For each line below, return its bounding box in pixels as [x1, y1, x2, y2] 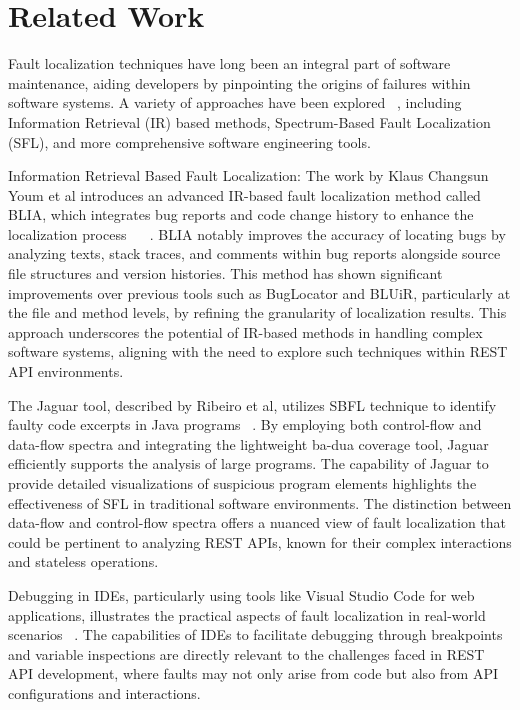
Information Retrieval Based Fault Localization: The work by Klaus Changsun [8, 165, 489, 186]
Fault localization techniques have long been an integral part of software [8, 53, 451, 74]
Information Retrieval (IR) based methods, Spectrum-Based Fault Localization [8, 111, 491, 132]
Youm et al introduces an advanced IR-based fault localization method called [8, 184, 481, 205]
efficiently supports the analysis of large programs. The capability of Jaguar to [8, 453, 489, 474]
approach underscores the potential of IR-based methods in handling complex [8, 321, 483, 342]
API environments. [8, 361, 124, 382]
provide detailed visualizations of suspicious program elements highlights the [8, 473, 477, 493]
